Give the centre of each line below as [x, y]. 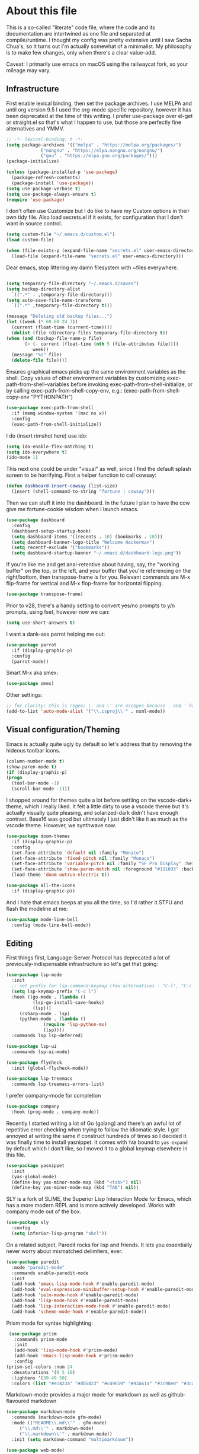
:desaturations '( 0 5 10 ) [44, 1372]
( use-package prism [33, 1334]
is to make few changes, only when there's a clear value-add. [81, 52]
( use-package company [33, 1107]
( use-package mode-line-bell [42, 919]
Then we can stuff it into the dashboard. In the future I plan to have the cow [98, 503]
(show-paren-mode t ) [32, 767]
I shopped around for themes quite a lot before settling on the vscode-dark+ [99, 800]
